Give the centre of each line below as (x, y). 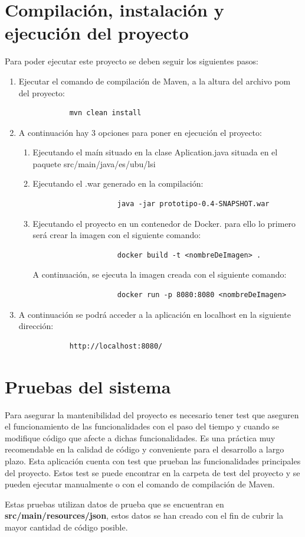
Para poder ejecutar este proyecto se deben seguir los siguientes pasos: (132, 61)
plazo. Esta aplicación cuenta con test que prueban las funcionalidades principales (153, 460)
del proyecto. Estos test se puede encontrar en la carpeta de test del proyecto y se (152, 472)
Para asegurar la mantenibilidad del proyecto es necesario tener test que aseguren (152, 414)
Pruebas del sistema (88, 386)
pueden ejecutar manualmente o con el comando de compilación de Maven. (140, 484)
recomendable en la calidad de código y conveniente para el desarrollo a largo (145, 449)
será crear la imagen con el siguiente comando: (117, 235)
